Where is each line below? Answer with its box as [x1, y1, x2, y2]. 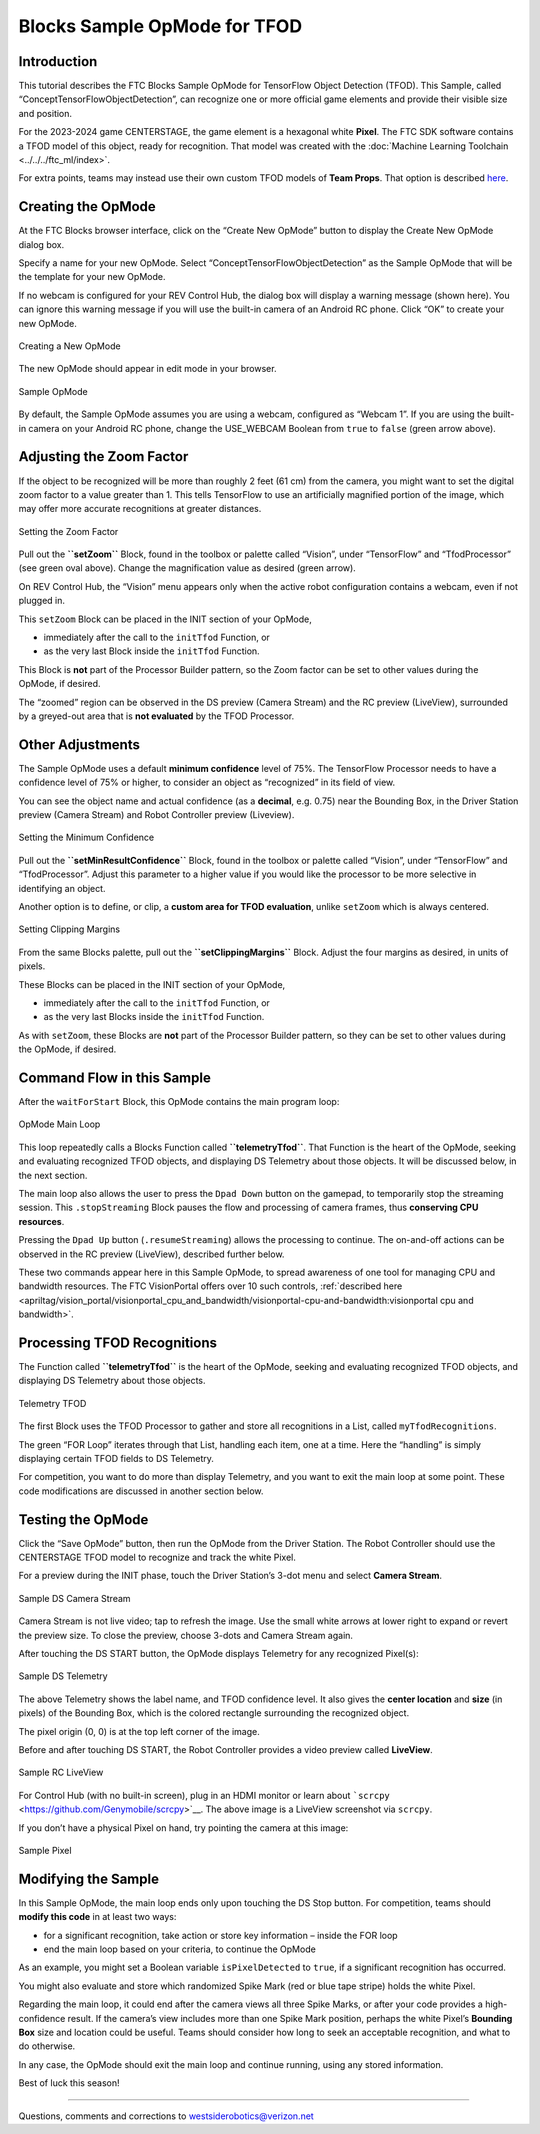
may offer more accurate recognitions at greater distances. [18, 503, 262, 515]
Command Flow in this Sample [18, 1069, 212, 1086]
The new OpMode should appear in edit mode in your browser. [18, 363, 277, 375]
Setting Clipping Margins [18, 923, 121, 935]
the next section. [18, 1169, 88, 1181]
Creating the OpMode [18, 198, 157, 215]
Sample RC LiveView [18, 1766, 104, 1779]
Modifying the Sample [18, 1870, 160, 1887]
